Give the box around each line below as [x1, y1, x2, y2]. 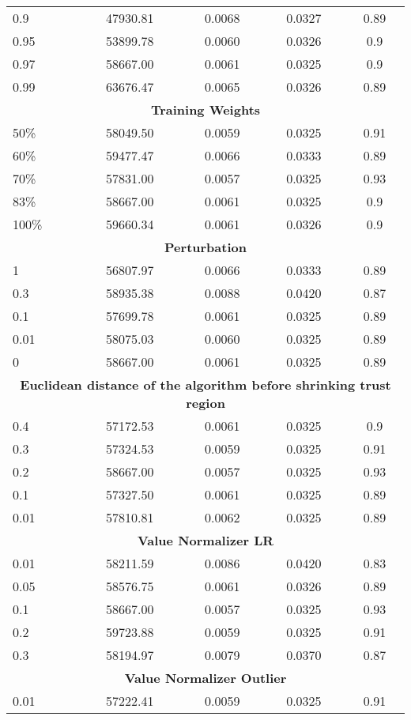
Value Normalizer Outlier [124, 669, 287, 687]
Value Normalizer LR [137, 531, 274, 549]
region [186, 394, 225, 412]
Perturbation [164, 238, 247, 256]
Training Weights [150, 100, 261, 119]
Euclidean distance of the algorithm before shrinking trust [20, 375, 391, 394]
